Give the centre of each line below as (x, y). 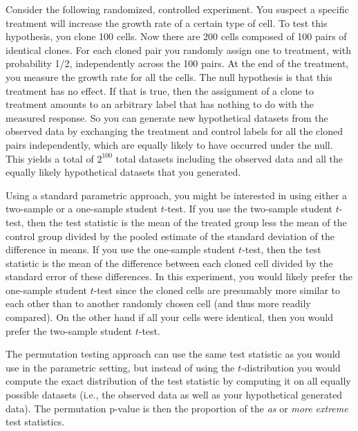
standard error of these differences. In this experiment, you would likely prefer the (179, 276)
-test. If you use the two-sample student (248, 209)
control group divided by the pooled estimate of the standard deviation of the (170, 236)
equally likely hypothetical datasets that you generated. (123, 172)
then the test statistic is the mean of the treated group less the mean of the (187, 222)
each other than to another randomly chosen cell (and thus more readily (158, 303)
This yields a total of (50, 158)
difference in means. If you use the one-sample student (121, 249)
